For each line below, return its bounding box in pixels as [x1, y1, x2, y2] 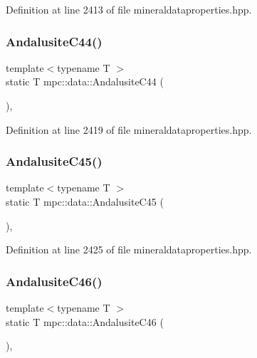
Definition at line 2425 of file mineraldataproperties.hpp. [6, 242, 252, 257]
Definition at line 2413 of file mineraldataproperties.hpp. [6, 2, 252, 16]
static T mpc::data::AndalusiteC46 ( [6, 314, 164, 329]
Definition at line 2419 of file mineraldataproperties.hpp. [6, 122, 252, 137]
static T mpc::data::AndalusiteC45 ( [6, 194, 164, 209]
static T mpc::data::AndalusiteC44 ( [6, 74, 164, 89]
